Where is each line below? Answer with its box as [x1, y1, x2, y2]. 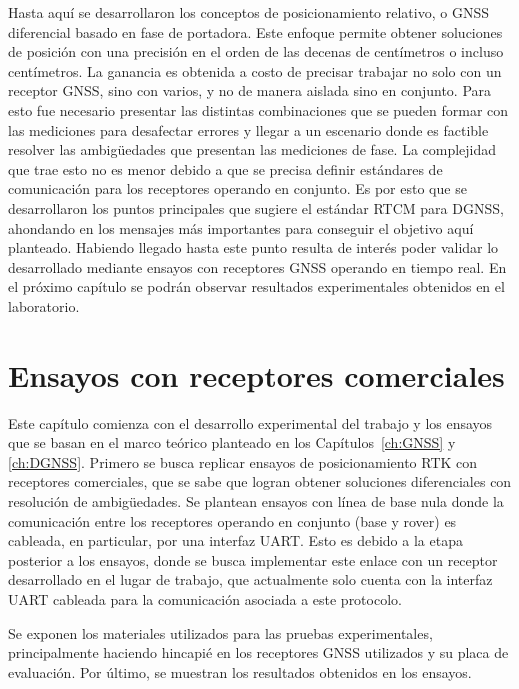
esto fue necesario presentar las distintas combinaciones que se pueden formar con [8, 99, 509, 120]
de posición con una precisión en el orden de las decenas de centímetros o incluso [8, 41, 504, 62]
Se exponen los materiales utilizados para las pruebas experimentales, [8, 622, 433, 643]
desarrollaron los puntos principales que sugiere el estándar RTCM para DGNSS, [8, 197, 504, 218]
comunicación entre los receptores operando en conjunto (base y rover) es [8, 510, 457, 531]
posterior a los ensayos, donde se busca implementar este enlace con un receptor [8, 549, 498, 570]
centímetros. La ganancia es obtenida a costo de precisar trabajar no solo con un [8, 60, 502, 81]
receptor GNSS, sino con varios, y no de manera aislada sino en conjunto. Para [8, 80, 492, 101]
